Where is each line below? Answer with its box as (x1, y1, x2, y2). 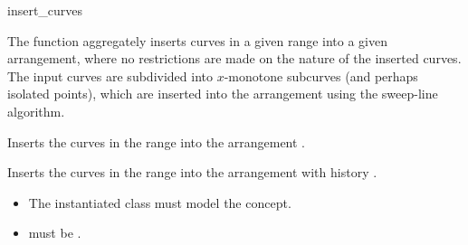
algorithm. (7, 101, 65, 120)
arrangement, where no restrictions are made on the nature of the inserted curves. (7, 49, 462, 68)
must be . (28, 223, 81, 242)
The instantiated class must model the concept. (28, 193, 291, 212)
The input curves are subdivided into (7, 66, 213, 85)
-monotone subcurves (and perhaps (224, 66, 418, 85)
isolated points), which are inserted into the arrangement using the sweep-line (7, 84, 438, 103)
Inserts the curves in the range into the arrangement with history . (7, 163, 377, 182)
